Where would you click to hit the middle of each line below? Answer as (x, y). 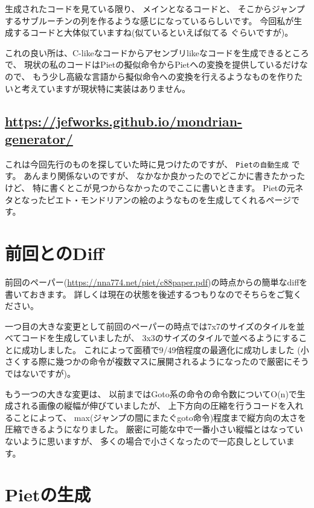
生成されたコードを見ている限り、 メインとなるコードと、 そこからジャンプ (155, 8)
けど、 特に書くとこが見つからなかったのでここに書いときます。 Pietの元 (150, 187)
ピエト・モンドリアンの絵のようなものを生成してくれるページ (169, 199)
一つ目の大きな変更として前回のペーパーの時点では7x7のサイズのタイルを (151, 326)
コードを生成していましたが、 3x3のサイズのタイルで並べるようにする (160, 338)
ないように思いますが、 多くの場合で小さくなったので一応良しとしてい (146, 441)
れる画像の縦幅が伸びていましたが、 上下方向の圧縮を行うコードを (154, 405)
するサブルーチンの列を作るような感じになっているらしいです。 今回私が (149, 20)
